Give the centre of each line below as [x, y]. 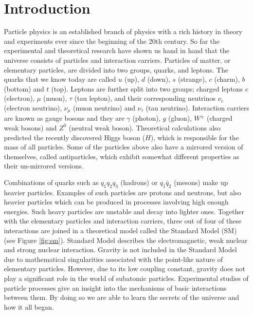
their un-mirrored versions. [44, 166]
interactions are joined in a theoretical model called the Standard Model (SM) [120, 231]
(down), [159, 79]
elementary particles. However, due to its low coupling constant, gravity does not [125, 269]
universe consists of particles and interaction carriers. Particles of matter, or [117, 60]
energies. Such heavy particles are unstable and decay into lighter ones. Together [124, 211]
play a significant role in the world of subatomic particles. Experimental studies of [126, 278]
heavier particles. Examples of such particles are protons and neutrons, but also [123, 192]
